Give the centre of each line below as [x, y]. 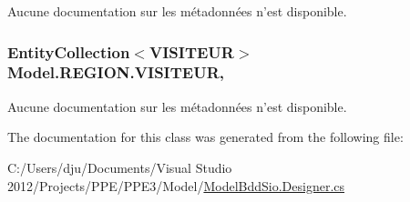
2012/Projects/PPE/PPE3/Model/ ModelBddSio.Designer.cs [176, 185]
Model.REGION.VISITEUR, [116, 72]
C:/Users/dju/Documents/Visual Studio [120, 167]
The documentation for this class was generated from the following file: [205, 137]
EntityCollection [69, 51]
